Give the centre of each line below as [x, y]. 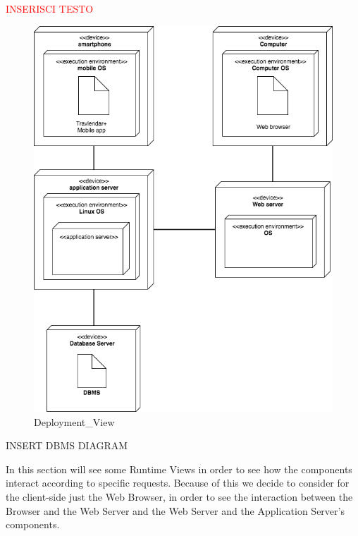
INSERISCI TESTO [50, 8]
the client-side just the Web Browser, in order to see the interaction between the [179, 497]
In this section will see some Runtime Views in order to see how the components [179, 469]
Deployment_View [74, 421]
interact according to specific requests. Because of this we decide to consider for [178, 483]
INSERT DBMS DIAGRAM [67, 445]
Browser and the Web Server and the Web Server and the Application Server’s [175, 510]
